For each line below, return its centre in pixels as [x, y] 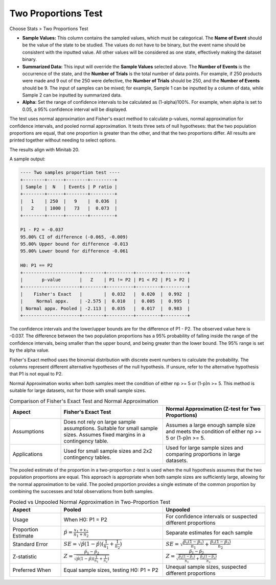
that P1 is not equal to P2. [36, 374]
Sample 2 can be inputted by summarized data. [72, 95]
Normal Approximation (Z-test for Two [213, 409]
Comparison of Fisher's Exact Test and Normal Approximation [84, 401]
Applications [28, 454]
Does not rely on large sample [100, 422]
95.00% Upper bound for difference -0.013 [74, 244]
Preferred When [32, 570]
